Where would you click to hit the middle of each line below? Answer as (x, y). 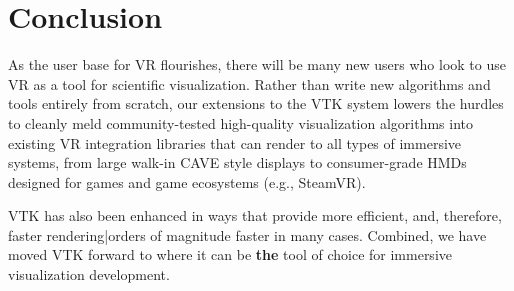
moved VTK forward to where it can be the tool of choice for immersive (230, 254)
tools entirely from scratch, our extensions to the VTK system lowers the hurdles (256, 103)
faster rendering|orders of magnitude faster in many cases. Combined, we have (247, 234)
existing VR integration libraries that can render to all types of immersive (235, 142)
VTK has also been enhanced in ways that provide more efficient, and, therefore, (255, 215)
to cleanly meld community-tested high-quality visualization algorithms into (241, 122)
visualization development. (89, 274)
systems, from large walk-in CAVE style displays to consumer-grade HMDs (237, 162)
